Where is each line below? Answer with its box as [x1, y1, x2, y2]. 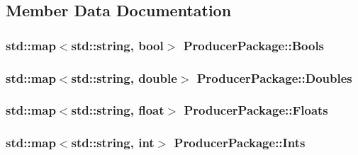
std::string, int [71, 134, 155, 151]
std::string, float [71, 101, 164, 119]
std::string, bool [71, 36, 164, 54]
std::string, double [71, 69, 177, 86]
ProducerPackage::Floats [184, 101, 328, 119]
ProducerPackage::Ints [174, 134, 306, 151]
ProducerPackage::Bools [183, 36, 325, 54]
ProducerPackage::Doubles [196, 69, 352, 86]
